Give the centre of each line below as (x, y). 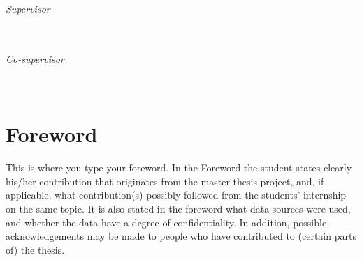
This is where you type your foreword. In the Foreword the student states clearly (179, 168)
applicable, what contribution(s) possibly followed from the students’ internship (176, 195)
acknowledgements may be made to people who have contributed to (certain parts (181, 236)
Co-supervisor (35, 59)
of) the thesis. (35, 249)
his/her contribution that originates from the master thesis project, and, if (165, 181)
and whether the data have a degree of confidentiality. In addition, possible (166, 222)
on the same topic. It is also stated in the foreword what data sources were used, (178, 209)
